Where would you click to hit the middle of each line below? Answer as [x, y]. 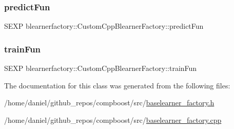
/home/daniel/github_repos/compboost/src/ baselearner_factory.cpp [113, 119]
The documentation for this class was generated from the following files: [117, 85]
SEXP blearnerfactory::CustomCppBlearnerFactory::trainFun [101, 68]
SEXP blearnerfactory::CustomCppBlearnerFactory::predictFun [104, 26]
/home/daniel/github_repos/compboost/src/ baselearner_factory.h [109, 103]
